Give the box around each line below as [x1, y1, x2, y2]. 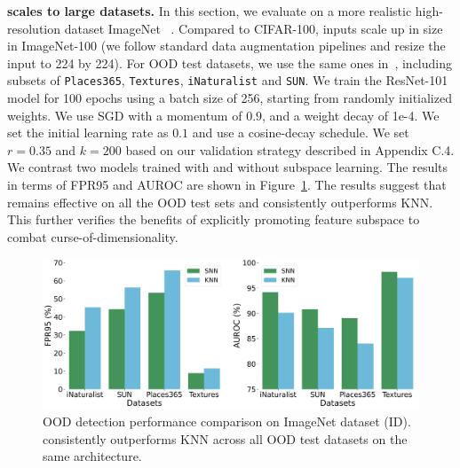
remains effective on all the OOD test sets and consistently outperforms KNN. [7, 192, 433, 211]
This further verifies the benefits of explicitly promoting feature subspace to [7, 210, 420, 229]
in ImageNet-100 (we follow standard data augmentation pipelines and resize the [7, 36, 446, 55]
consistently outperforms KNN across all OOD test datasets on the [43, 429, 408, 448]
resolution [7, 19, 61, 37]
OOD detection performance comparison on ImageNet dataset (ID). [43, 412, 411, 431]
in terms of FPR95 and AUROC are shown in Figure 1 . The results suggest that [7, 175, 447, 193]
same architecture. [43, 447, 142, 465]
